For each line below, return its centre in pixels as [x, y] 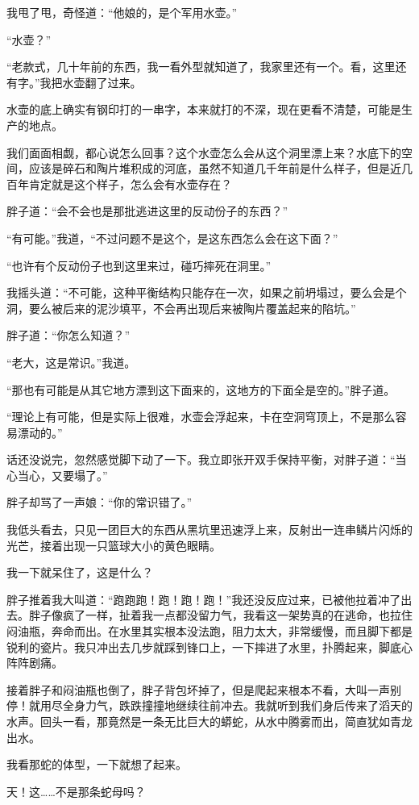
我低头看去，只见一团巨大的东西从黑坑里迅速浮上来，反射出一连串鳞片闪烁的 [209, 530]
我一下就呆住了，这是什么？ [80, 572]
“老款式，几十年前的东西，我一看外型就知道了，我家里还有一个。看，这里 [201, 67]
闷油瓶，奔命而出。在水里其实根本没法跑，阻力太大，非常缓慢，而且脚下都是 [209, 631]
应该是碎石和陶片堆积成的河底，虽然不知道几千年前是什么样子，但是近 [215, 168]
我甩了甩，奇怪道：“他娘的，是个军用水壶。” [122, 12]
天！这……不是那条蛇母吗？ [76, 791]
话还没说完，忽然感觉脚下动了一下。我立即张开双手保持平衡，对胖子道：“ [201, 459]
